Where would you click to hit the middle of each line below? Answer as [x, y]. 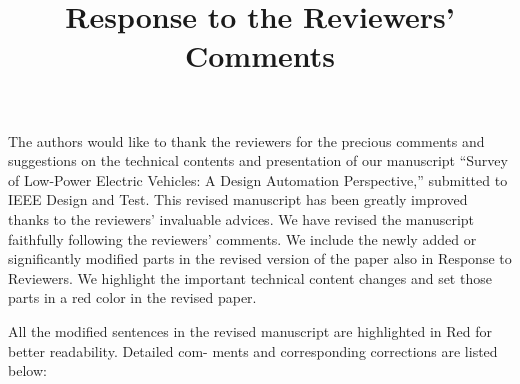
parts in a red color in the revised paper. [132, 297]
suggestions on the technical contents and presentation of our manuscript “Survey [258, 160]
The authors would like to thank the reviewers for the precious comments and [246, 140]
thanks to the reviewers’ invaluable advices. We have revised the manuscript [241, 218]
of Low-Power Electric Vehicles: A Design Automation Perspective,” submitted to [258, 179]
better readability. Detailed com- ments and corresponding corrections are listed [253, 350]
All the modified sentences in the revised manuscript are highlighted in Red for [250, 330]
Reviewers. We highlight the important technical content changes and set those [250, 277]
